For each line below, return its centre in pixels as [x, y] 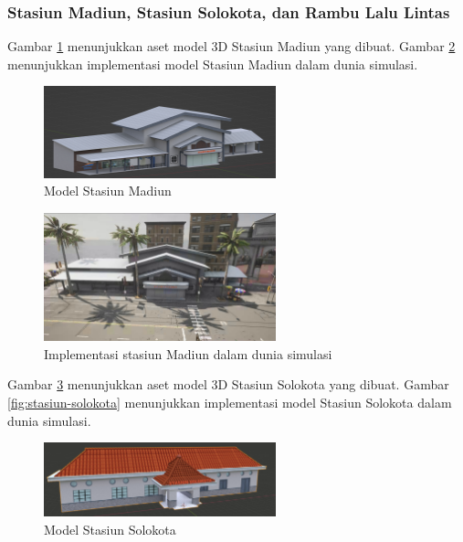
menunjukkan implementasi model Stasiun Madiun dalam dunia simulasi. [213, 64]
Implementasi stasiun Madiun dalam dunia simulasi [188, 353]
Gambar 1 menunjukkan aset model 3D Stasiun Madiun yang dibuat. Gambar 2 [231, 46]
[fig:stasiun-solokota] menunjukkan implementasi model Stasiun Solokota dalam [230, 402]
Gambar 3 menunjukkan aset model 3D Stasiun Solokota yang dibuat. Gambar [228, 384]
